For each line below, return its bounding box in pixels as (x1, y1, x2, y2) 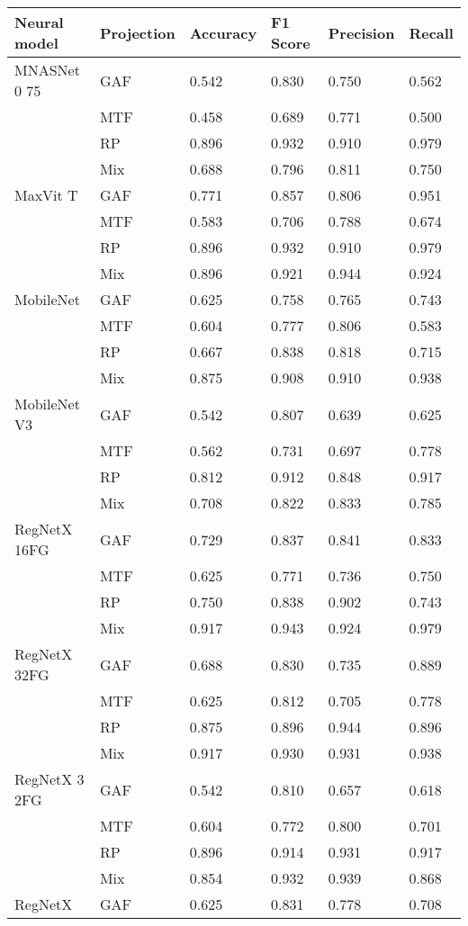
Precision (328, 22, 395, 43)
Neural (14, 12, 64, 32)
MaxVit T (14, 184, 78, 205)
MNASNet (14, 59, 80, 80)
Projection (99, 22, 175, 43)
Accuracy (189, 22, 257, 43)
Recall (409, 22, 454, 43)
